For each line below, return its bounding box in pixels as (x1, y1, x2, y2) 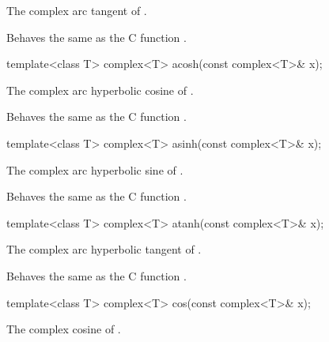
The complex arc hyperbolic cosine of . (6, 81, 194, 98)
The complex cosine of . (6, 321, 121, 337)
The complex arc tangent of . (6, 2, 147, 18)
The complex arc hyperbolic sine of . (6, 161, 183, 178)
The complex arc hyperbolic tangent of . (6, 241, 202, 257)
